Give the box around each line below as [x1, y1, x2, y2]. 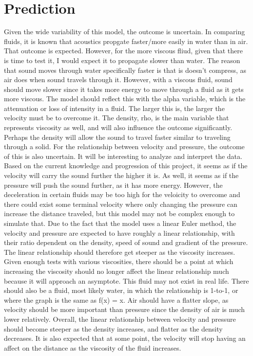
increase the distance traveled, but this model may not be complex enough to [4, 208, 235, 219]
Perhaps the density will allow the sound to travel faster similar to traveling [4, 132, 231, 142]
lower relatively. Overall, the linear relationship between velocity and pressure [4, 313, 236, 324]
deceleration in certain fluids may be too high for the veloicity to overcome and [4, 189, 240, 200]
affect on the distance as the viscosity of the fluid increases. [4, 342, 181, 353]
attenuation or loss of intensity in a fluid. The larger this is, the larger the [4, 103, 225, 113]
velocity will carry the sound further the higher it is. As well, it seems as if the [4, 170, 239, 180]
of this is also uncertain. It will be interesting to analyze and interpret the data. [4, 151, 242, 161]
